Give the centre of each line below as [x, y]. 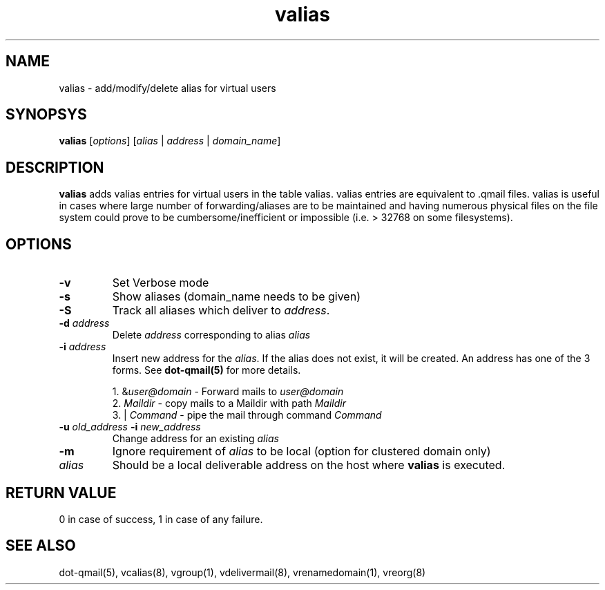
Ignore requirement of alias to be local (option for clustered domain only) [301, 451]
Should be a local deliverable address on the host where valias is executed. [309, 465]
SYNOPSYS [46, 115]
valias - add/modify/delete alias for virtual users [167, 88]
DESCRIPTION [55, 167]
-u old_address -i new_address [130, 427]
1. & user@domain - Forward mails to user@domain [228, 392]
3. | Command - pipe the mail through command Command [247, 415]
